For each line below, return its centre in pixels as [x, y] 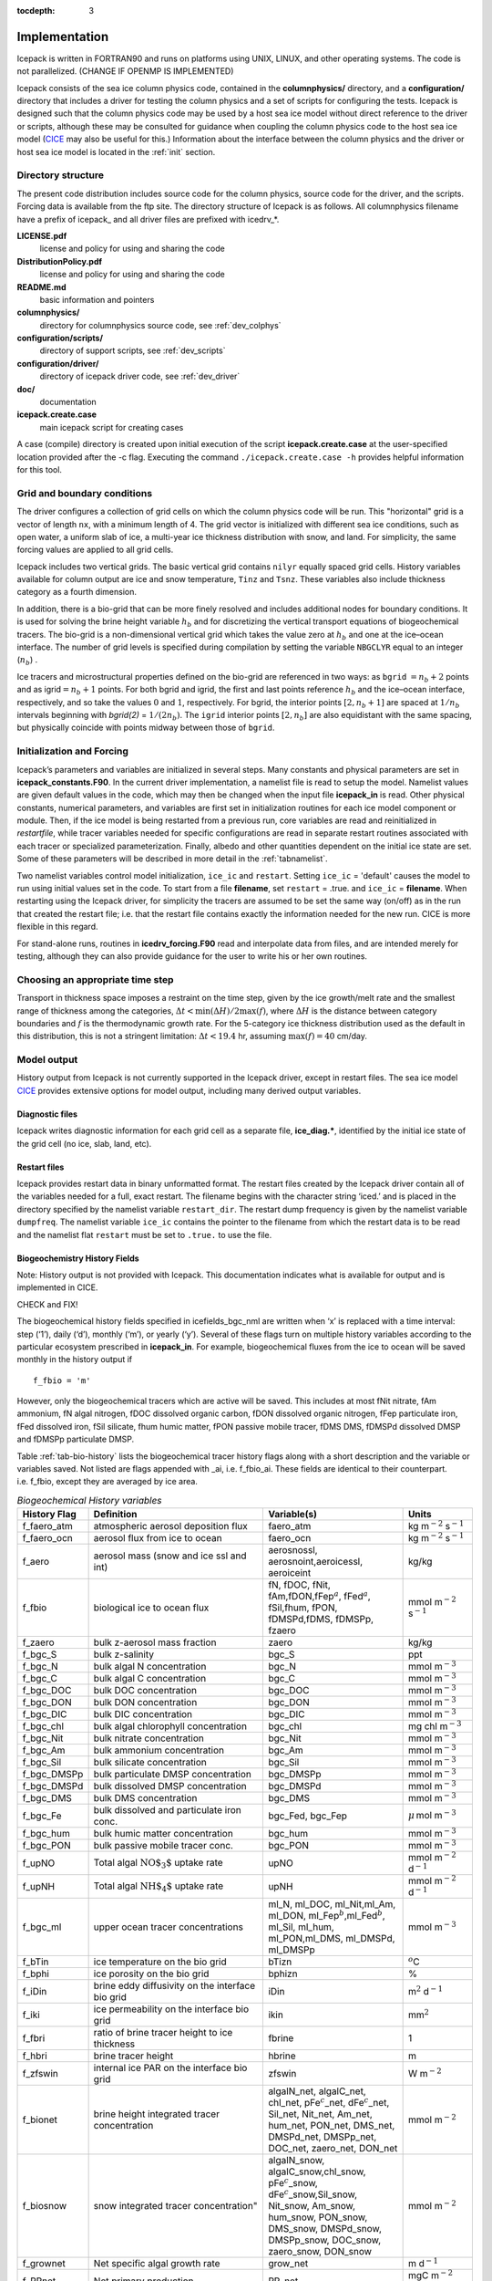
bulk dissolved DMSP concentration [170, 1786]
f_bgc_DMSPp [53, 1775]
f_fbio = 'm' [62, 1380]
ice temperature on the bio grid [160, 1962]
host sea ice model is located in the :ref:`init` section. [116, 151]
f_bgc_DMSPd [53, 1786]
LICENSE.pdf [42, 235]
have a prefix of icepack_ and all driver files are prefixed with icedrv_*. [148, 219]
